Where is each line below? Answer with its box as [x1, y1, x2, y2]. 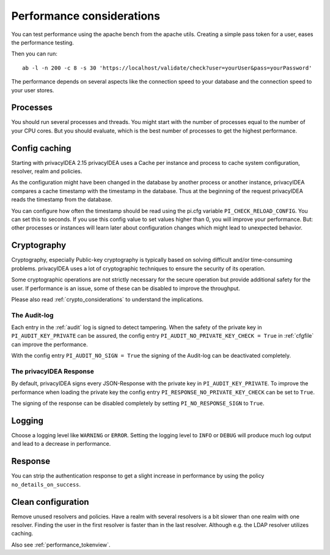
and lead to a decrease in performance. [11, 440, 111, 448]
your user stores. [11, 86, 54, 94]
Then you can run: [11, 50, 57, 57]
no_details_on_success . [11, 481, 81, 488]
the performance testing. [11, 38, 75, 46]
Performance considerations [11, 9, 160, 23]
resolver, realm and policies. [11, 168, 82, 175]
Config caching [11, 143, 71, 153]
